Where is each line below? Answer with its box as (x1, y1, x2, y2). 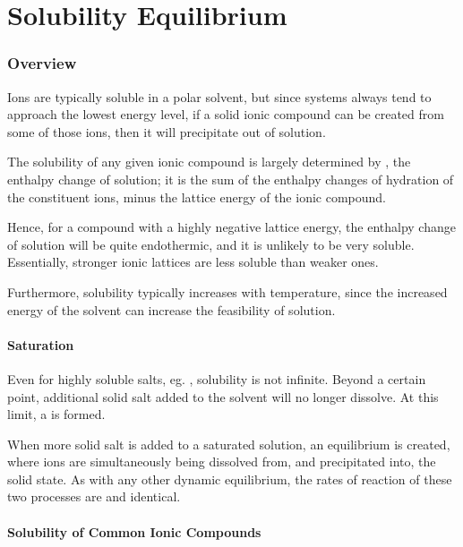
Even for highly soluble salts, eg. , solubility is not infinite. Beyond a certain (7, 369, 426, 388)
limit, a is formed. (7, 405, 106, 423)
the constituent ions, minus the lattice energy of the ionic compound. (7, 187, 386, 206)
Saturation (7, 335, 74, 354)
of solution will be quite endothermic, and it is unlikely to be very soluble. (7, 235, 415, 253)
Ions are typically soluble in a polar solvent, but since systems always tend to (7, 87, 432, 106)
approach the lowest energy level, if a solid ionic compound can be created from (7, 105, 444, 124)
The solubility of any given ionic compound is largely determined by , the (7, 152, 411, 171)
